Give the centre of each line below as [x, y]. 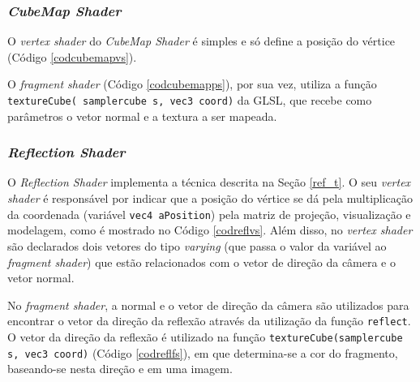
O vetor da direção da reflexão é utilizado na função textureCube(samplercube [205, 336]
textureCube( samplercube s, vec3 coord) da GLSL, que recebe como [190, 100]
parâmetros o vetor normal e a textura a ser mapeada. [142, 116]
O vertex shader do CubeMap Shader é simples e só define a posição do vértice [201, 41]
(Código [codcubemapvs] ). [72, 56]
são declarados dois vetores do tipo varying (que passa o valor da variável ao [197, 245]
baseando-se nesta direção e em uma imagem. [120, 369]
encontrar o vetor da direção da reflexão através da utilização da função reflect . [209, 321]
